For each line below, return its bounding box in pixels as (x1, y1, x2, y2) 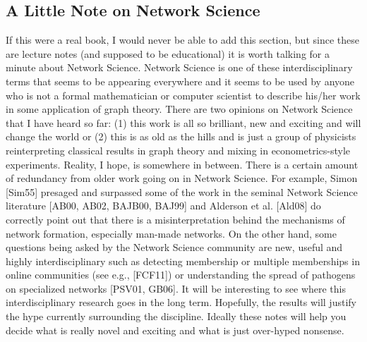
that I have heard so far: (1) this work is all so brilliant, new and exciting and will (6, 115, 361, 130)
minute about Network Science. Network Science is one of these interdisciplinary (6, 60, 353, 75)
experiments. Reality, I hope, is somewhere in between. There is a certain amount (6, 157, 359, 171)
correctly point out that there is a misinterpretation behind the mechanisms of (6, 212, 345, 226)
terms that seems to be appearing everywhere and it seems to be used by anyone (6, 73, 355, 88)
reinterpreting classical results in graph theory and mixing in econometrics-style (6, 142, 351, 157)
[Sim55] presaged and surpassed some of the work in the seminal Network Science (6, 184, 358, 199)
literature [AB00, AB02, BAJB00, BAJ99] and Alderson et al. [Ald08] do (6, 198, 321, 213)
